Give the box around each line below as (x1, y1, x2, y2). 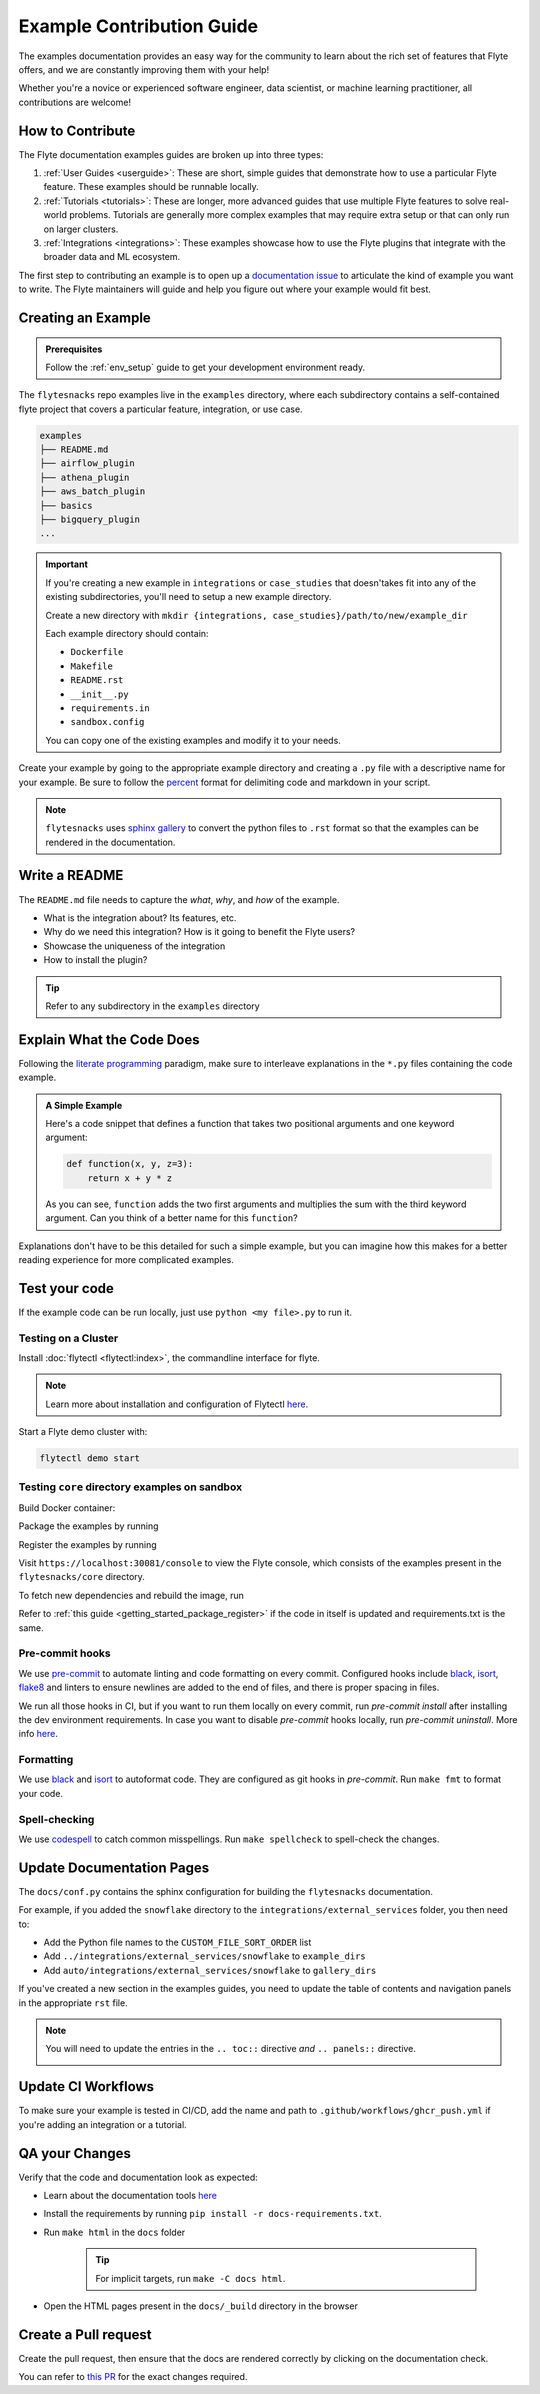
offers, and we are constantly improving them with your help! (18, 63, 270, 75)
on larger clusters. (43, 223, 119, 235)
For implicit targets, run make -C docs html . (95, 2272, 286, 2284)
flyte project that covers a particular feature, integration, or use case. (18, 403, 304, 415)
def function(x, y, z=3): (66, 1158, 194, 1170)
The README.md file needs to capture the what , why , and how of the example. (18, 893, 340, 905)
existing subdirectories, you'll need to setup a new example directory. (45, 591, 332, 603)
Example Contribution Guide (18, 15, 259, 37)
